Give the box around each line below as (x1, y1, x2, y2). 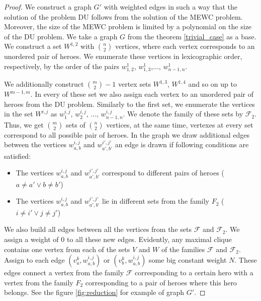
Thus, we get (4, 119, 44, 130)
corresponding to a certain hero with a (135, 267, 253, 278)
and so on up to (188, 79, 237, 89)
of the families (161, 244, 205, 254)
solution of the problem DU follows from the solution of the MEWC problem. (4, 11, 243, 22)
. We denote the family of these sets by (123, 108, 243, 119)
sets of (66, 119, 85, 130)
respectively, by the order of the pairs (4, 61, 119, 71)
